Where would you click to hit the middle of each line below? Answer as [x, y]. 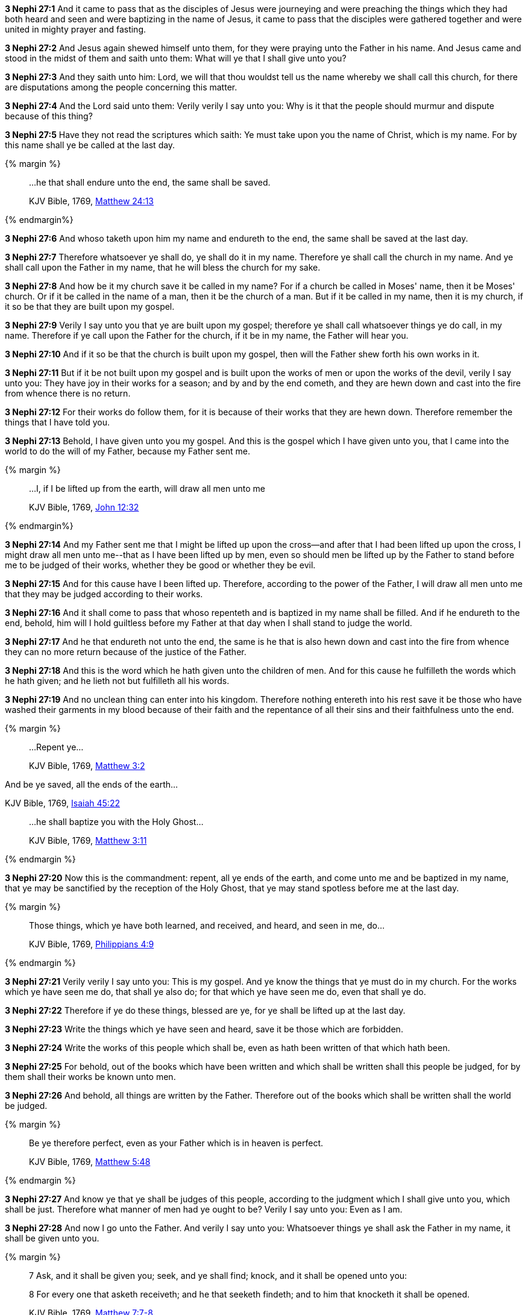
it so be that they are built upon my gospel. [90, 306]
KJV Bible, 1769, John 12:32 [84, 507]
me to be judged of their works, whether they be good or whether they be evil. [160, 565]
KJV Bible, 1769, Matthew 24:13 [92, 201]
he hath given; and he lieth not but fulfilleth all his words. [117, 681]
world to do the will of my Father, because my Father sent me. [127, 451]
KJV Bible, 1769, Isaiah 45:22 [62, 803]
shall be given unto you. [52, 1238]
